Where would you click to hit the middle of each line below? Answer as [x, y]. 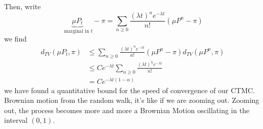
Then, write [22, 6]
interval [16, 120]
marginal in [77, 31]
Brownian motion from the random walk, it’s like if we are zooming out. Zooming [132, 100]
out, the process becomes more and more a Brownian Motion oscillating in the [127, 110]
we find [15, 39]
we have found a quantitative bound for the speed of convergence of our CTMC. [129, 90]
